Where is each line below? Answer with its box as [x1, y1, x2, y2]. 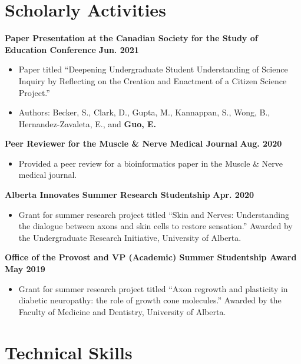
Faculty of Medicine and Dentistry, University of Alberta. [18, 305, 226, 317]
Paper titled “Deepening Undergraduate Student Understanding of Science [18, 63, 288, 75]
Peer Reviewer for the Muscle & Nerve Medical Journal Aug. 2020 [5, 137, 282, 150]
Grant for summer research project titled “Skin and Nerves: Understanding [18, 208, 290, 220]
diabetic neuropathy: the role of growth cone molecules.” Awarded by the [18, 294, 282, 306]
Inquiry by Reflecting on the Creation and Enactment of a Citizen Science [18, 74, 287, 87]
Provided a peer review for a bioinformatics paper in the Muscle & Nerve [18, 157, 283, 169]
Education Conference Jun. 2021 [5, 43, 139, 55]
